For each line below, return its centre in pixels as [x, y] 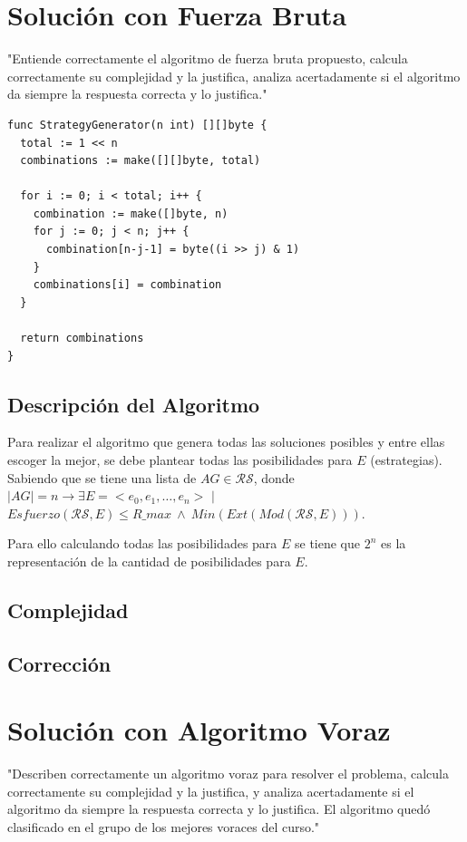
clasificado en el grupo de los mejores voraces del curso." [164, 827]
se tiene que [328, 543]
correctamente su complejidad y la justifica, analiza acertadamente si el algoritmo [234, 76]
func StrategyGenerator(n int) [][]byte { [137, 125]
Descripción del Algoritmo [134, 404]
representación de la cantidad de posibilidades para [149, 561]
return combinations [82, 339]
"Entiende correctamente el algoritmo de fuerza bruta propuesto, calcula [208, 58]
